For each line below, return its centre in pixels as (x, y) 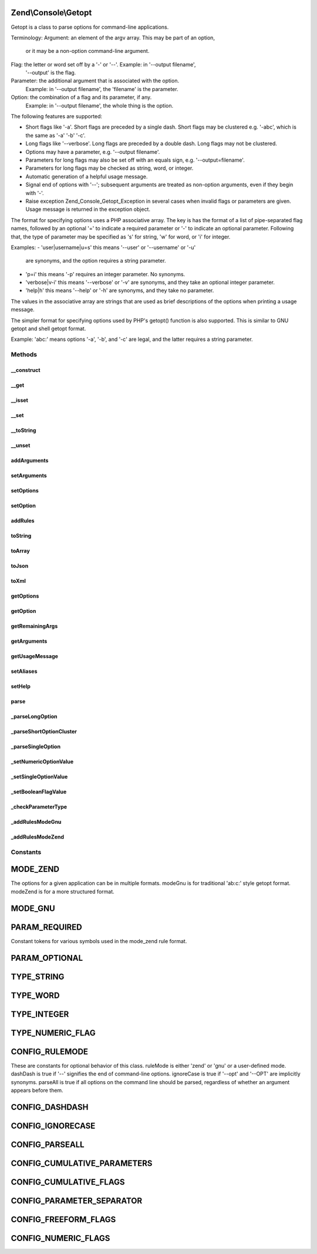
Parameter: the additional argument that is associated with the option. (95, 81)
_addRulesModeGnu (36, 822)
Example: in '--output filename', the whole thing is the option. (100, 105)
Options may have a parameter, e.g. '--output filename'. (93, 152)
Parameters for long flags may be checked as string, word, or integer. (109, 168)
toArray (21, 551)
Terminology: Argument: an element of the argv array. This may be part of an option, (113, 38)
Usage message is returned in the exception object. (88, 209)
